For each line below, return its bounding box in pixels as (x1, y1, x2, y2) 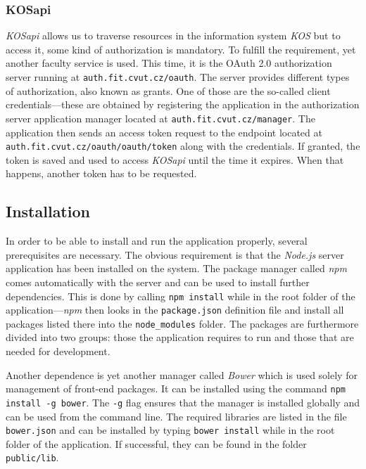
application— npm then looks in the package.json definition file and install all (6, 302, 344, 317)
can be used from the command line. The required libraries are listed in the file (6, 409, 347, 423)
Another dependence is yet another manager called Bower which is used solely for (6, 367, 358, 382)
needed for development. (6, 344, 111, 359)
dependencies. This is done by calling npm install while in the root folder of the (6, 288, 355, 303)
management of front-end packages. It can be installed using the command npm (6, 381, 346, 396)
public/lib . (6, 450, 59, 465)
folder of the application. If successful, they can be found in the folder (6, 436, 307, 451)
